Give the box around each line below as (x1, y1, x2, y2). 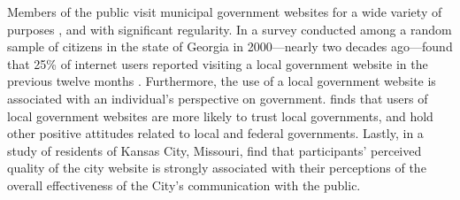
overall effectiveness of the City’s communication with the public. (7, 175, 361, 194)
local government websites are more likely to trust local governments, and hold (7, 106, 433, 125)
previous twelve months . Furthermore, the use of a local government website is (7, 72, 436, 90)
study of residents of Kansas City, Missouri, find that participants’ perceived (7, 141, 422, 159)
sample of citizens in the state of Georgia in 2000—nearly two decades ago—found (7, 37, 453, 56)
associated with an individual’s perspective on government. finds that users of (7, 88, 428, 107)
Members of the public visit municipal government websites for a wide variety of (7, 3, 442, 20)
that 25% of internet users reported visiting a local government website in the (7, 54, 428, 73)
